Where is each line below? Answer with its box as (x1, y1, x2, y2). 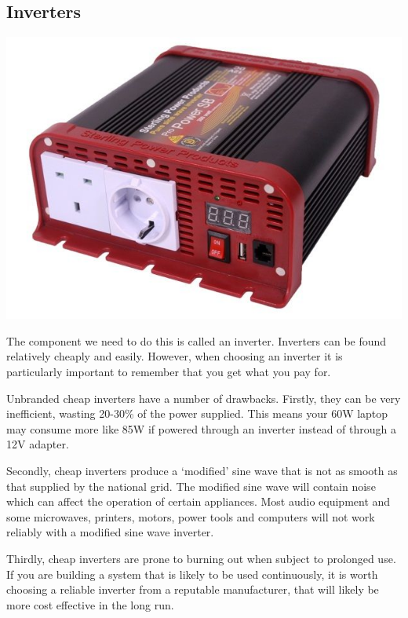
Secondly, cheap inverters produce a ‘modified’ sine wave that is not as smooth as (6, 463, 398, 479)
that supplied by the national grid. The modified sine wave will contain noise (6, 477, 376, 494)
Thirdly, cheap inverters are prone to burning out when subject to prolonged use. (6, 550, 396, 566)
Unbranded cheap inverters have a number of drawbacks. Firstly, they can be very (6, 389, 401, 406)
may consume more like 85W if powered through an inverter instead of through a (6, 420, 396, 437)
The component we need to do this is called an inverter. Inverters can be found (6, 332, 387, 349)
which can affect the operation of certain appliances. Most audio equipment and (6, 493, 391, 510)
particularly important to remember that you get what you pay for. (6, 364, 331, 380)
